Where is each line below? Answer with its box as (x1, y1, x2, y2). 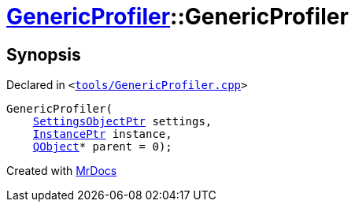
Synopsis (6, 44, 81, 65)
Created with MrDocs (6, 164, 117, 178)
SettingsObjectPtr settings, (32, 115, 213, 128)
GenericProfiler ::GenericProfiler (6, 3, 349, 30)
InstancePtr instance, (32, 128, 172, 141)
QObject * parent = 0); (32, 140, 172, 154)
